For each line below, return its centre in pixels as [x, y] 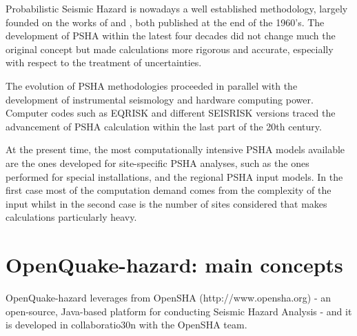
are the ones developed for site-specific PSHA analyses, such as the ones [157, 162]
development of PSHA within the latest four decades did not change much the [171, 36]
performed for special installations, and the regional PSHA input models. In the [174, 176]
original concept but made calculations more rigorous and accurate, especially [170, 49]
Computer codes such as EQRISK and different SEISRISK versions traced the [171, 113]
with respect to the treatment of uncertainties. [104, 62]
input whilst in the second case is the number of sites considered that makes [166, 203]
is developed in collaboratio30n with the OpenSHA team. [126, 325]
